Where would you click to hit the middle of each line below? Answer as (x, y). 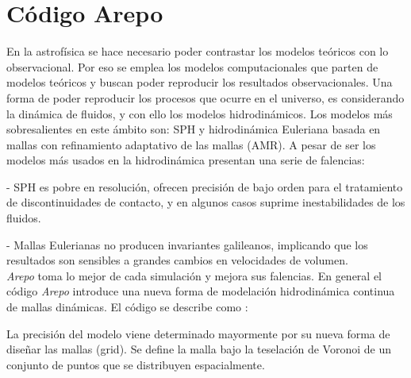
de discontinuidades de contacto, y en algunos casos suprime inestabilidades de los (206, 202)
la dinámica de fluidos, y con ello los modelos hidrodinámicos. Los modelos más (200, 113)
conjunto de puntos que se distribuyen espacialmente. (136, 364)
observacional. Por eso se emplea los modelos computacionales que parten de (192, 66)
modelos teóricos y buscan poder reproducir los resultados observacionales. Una (200, 82)
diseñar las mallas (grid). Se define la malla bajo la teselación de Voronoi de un (199, 349)
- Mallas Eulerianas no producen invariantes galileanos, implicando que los (187, 244)
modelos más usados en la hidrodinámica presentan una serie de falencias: (186, 160)
